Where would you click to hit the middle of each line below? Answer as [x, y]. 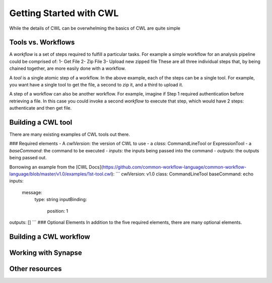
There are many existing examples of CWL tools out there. [70, 134]
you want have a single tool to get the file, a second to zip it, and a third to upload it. [96, 85]
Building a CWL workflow [50, 237]
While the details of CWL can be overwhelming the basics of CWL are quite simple [95, 28]
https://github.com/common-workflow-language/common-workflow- [175, 167]
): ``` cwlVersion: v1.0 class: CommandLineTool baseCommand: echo [183, 174]
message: [32, 192]
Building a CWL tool [41, 122]
